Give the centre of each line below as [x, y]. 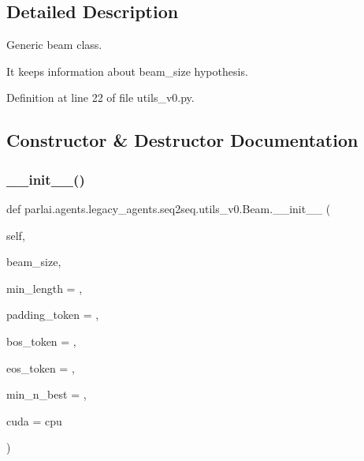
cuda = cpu [34, 420]
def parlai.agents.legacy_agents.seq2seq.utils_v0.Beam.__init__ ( [169, 208]
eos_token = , [41, 367]
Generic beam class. [54, 45]
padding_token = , [53, 315]
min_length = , [45, 288]
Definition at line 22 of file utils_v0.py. [100, 97]
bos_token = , [41, 341]
